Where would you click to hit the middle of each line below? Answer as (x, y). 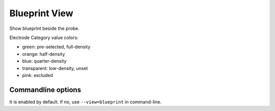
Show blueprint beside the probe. (45, 28)
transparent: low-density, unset (55, 68)
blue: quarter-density (44, 61)
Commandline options (45, 89)
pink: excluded (38, 75)
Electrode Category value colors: (44, 38)
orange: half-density (44, 54)
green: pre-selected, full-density (56, 47)
